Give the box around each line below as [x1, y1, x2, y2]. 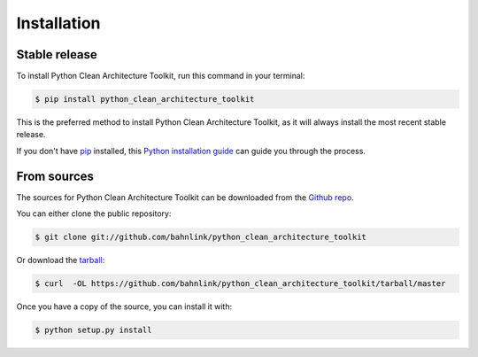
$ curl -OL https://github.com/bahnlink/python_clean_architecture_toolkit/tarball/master [35, 279, 446, 289]
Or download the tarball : [16, 255, 105, 266]
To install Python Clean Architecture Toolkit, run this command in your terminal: [16, 71, 305, 81]
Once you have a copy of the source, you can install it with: [16, 301, 233, 312]
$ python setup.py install [35, 325, 152, 336]
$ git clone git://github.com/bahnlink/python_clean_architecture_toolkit [35, 232, 367, 243]
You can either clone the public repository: [16, 208, 172, 219]
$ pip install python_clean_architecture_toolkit [35, 94, 255, 105]
